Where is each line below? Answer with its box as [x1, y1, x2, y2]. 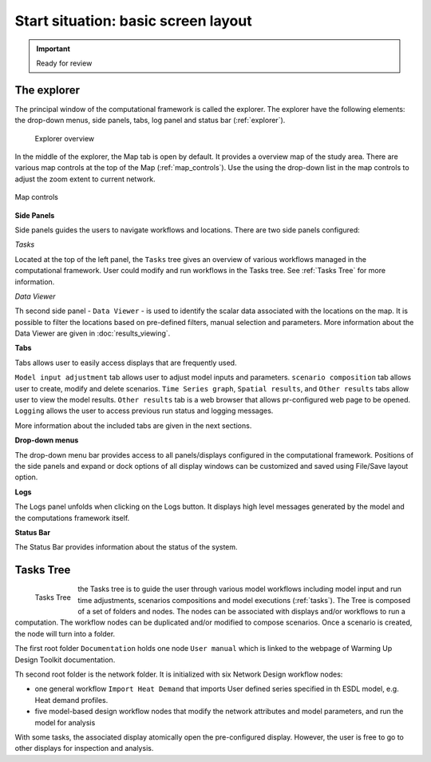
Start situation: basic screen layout [14, 12, 252, 30]
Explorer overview [34, 133, 95, 143]
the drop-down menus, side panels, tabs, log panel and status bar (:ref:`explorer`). [14, 116, 286, 125]
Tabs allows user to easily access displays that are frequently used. [14, 358, 237, 367]
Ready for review [36, 58, 93, 68]
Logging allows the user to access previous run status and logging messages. [14, 406, 274, 415]
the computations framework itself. [14, 513, 130, 522]
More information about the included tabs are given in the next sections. [14, 420, 252, 431]
